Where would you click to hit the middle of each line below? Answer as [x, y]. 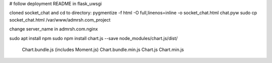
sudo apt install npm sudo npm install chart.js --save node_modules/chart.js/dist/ [94, 38]
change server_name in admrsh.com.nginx [54, 29]
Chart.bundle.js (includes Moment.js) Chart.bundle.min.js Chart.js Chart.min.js [103, 49]
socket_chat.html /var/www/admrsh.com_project [60, 19]
